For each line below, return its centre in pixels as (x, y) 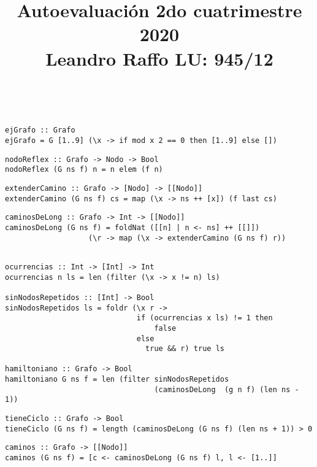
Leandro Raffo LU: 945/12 (159, 58)
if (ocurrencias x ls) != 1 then (204, 318)
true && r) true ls (185, 349)
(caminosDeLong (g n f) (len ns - (227, 389)
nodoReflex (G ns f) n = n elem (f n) (84, 170)
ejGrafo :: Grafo (40, 130)
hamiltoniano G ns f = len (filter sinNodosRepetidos (117, 380)
